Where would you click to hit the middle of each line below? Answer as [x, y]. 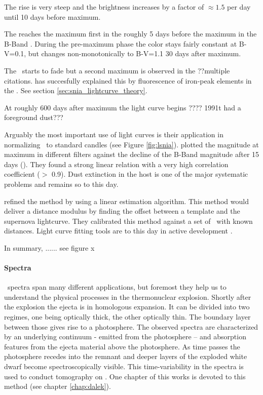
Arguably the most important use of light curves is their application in [114, 134]
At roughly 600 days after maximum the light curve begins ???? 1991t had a [123, 107]
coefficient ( [22, 174]
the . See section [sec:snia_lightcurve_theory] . [76, 90]
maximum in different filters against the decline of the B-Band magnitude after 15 [132, 154]
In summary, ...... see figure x [49, 247]
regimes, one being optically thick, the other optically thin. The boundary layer [127, 317]
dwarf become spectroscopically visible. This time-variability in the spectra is [124, 366]
